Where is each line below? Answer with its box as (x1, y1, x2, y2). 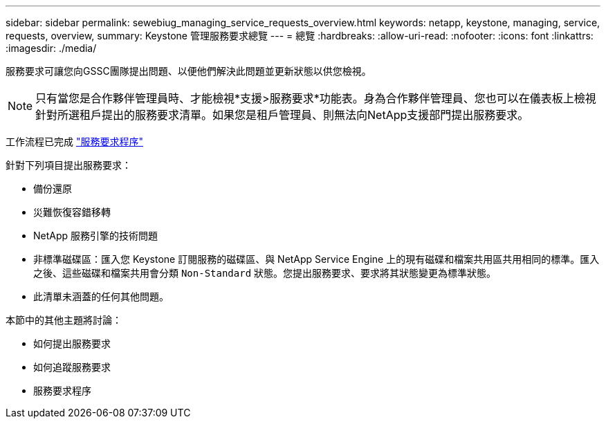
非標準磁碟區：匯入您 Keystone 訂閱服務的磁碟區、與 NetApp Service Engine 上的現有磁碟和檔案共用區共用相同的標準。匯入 (33, 253, 600, 265)
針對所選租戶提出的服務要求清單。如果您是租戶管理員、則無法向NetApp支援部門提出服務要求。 (35, 108, 529, 122)
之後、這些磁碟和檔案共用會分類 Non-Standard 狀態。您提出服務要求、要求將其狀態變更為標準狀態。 (33, 267, 497, 279)
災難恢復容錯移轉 (33, 206, 111, 218)
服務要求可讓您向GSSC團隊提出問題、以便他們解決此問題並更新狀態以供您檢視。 (6, 65, 371, 77)
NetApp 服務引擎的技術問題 (33, 230, 158, 241)
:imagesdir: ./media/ (6, 42, 97, 54)
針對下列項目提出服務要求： (6, 159, 131, 171)
